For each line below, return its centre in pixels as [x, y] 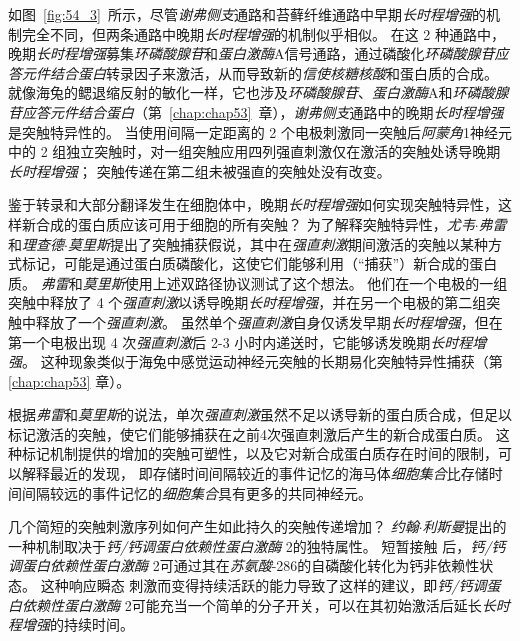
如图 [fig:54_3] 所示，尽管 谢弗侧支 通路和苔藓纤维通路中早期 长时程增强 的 [247, 14]
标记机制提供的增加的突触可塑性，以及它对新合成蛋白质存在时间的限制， [259, 453]
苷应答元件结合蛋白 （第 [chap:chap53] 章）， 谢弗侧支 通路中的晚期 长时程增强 [256, 111]
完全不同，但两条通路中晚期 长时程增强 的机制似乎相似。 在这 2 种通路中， [263, 33]
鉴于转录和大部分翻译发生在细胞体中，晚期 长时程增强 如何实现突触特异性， [253, 204]
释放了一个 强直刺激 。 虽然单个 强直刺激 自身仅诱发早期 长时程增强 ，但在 [269, 321]
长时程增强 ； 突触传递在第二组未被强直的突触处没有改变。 [199, 170]
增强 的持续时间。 [77, 624]
